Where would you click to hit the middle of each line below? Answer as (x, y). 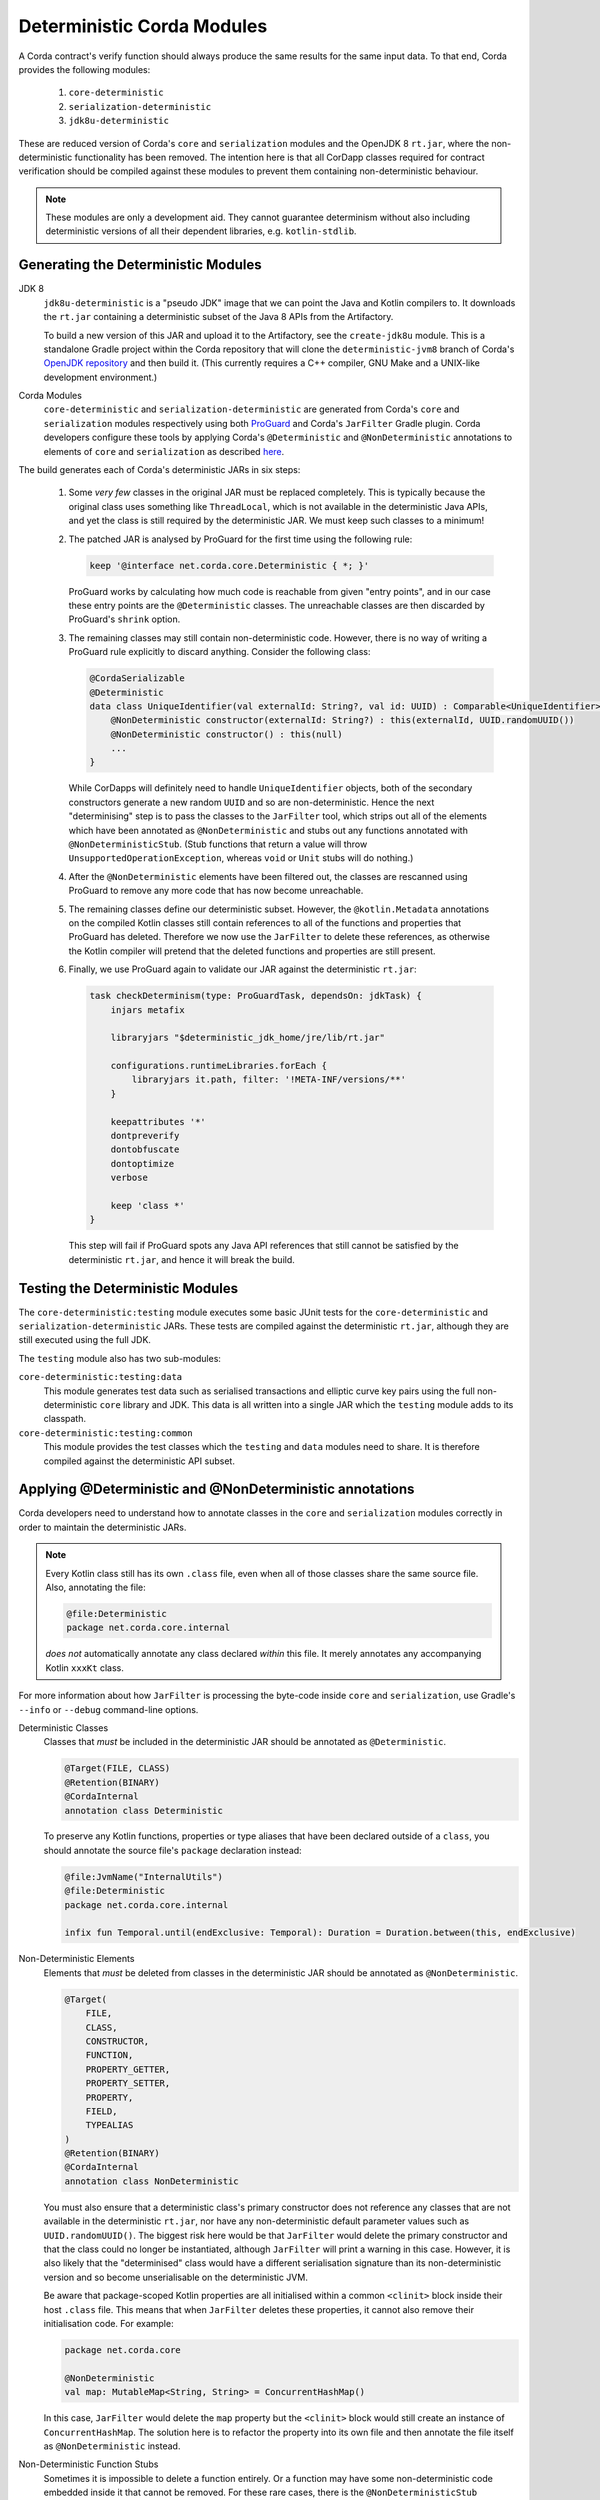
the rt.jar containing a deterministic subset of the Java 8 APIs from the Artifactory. (218, 317)
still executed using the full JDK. (85, 1340)
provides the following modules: (84, 69)
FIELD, (101, 2111)
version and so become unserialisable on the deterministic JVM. (176, 2277)
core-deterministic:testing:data (100, 1377)
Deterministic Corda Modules (143, 26)
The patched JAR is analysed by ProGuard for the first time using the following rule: (240, 539)
